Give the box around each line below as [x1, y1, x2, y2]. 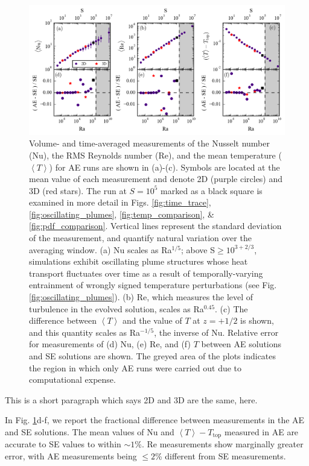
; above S [181, 243, 215, 256]
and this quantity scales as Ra [29, 326, 141, 338]
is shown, [240, 314, 274, 327]
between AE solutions [201, 338, 282, 350]
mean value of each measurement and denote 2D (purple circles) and [29, 172, 283, 185]
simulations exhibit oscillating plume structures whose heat [29, 255, 248, 268]
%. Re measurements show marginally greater [135, 438, 304, 450]
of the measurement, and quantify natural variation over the [29, 231, 252, 244]
